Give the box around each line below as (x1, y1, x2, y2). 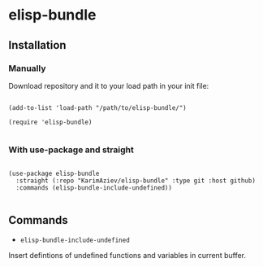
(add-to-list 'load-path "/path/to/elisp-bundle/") (8, 103, 187, 112)
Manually (8, 63, 46, 74)
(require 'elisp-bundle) (8, 118, 93, 126)
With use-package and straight (8, 144, 134, 155)
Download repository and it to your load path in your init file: (8, 81, 209, 90)
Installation (8, 38, 67, 52)
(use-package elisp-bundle (8, 169, 100, 178)
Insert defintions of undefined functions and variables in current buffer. (8, 250, 246, 260)
